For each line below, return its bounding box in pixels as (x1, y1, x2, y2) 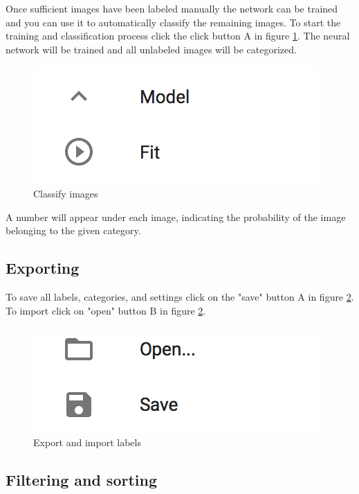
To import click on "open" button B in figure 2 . (6, 303, 206, 317)
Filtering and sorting (6, 468, 158, 490)
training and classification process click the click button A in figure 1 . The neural (6, 28, 350, 43)
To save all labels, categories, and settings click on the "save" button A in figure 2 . (6, 289, 354, 303)
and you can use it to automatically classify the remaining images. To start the (6, 15, 341, 29)
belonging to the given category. (6, 223, 141, 238)
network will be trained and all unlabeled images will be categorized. (6, 42, 297, 56)
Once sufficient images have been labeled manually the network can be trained (6, 1, 338, 15)
